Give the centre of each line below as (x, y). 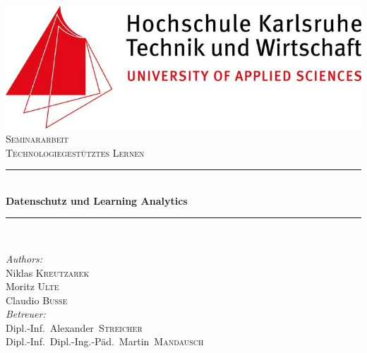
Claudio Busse (37, 300)
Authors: (24, 258)
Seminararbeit (37, 138)
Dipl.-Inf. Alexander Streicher (74, 327)
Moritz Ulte (32, 286)
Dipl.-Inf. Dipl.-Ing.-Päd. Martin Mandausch (105, 341)
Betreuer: (26, 314)
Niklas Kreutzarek (48, 272)
